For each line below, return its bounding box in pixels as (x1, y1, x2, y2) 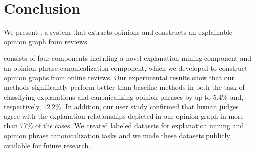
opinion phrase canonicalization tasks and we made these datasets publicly (4, 130, 230, 141)
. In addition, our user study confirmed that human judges (61, 101, 239, 112)
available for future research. (4, 140, 91, 150)
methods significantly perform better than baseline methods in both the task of (4, 82, 245, 92)
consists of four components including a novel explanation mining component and (4, 53, 251, 63)
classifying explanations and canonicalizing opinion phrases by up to (4, 91, 211, 102)
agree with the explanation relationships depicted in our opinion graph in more (4, 111, 244, 121)
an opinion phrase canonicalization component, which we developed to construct (4, 62, 248, 73)
